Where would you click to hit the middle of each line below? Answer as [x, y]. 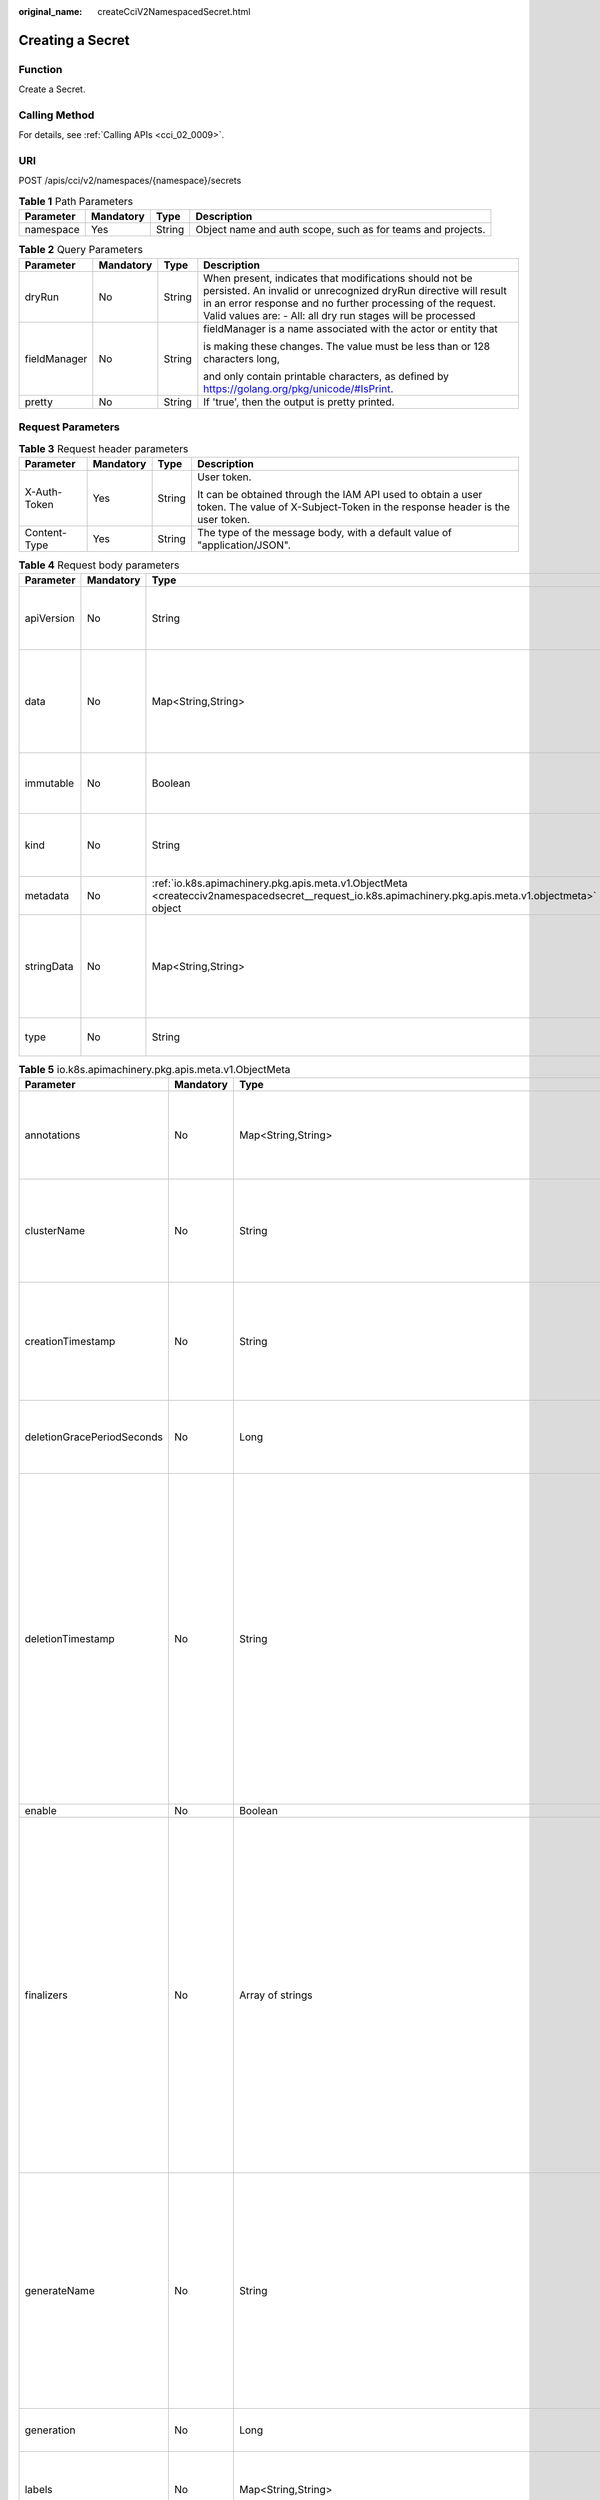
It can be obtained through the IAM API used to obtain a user [339, 494]
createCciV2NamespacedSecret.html [174, 11]
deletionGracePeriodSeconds [94, 1437]
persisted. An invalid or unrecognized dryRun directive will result [355, 290]
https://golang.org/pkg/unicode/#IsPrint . [298, 388]
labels [39, 2490]
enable [40, 1811]
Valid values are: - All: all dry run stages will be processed [339, 315]
